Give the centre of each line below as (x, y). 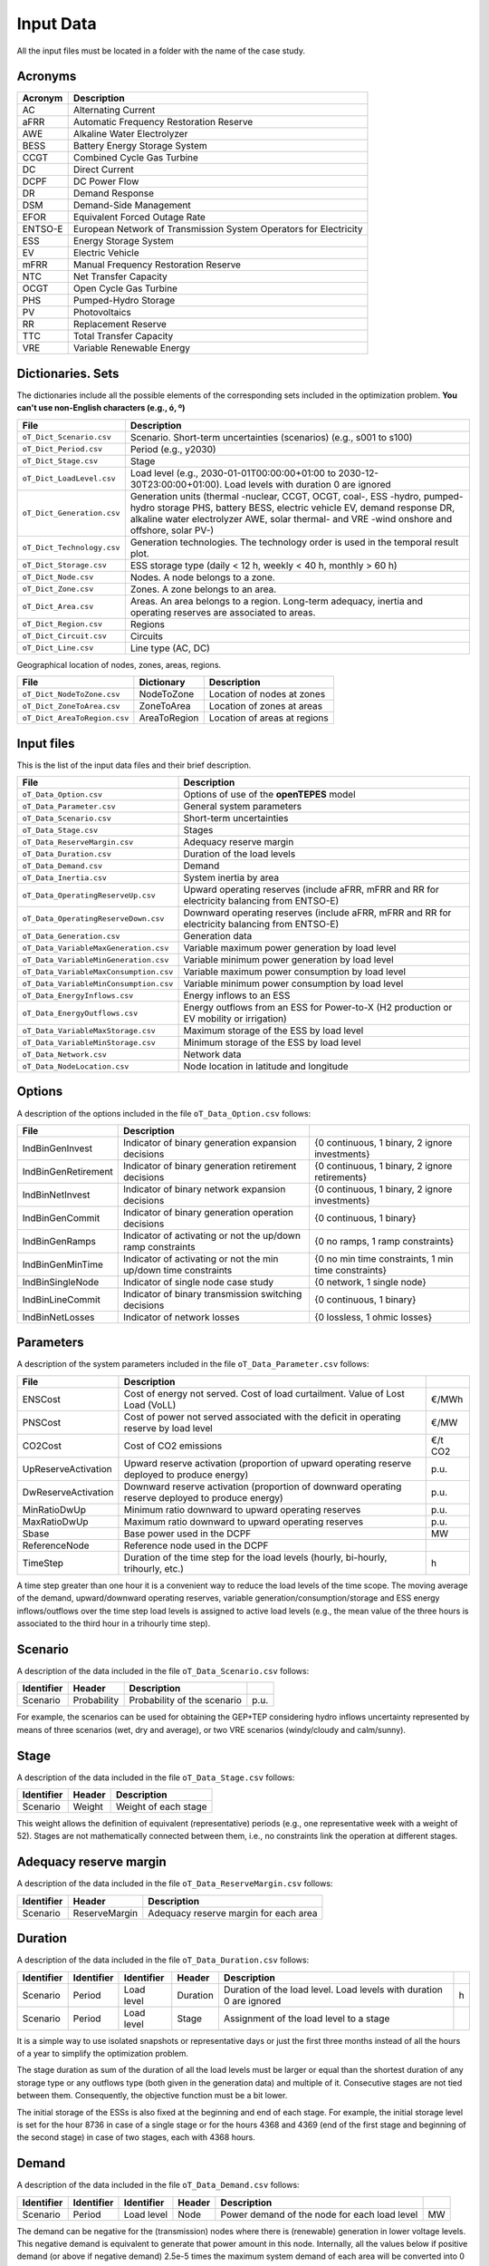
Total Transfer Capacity (123, 336)
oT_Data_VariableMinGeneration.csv (96, 959)
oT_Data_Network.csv (65, 1055)
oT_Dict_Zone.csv (58, 589)
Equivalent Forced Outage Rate (139, 218)
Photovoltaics (102, 313)
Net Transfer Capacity (120, 276)
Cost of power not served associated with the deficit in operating (262, 1417)
